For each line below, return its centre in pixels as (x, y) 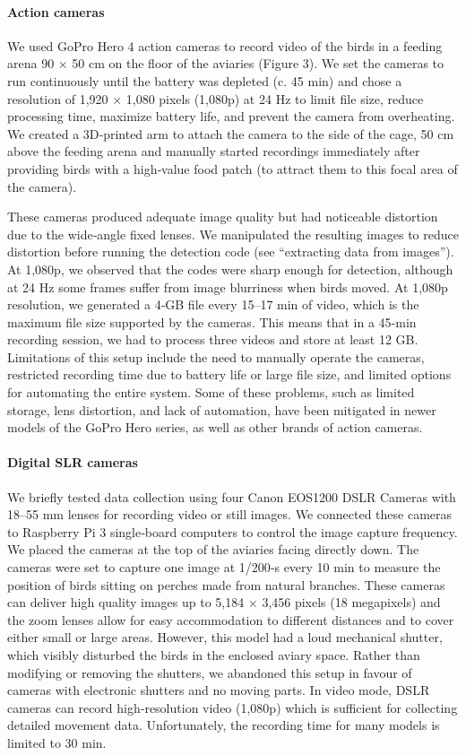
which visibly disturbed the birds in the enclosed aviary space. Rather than (214, 655)
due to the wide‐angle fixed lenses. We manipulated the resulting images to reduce (233, 234)
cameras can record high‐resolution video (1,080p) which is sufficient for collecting (233, 707)
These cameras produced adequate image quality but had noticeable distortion (223, 217)
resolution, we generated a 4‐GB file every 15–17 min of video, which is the (213, 304)
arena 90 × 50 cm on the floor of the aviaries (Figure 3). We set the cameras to (226, 63)
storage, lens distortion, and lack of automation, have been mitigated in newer (222, 409)
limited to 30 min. (57, 742)
